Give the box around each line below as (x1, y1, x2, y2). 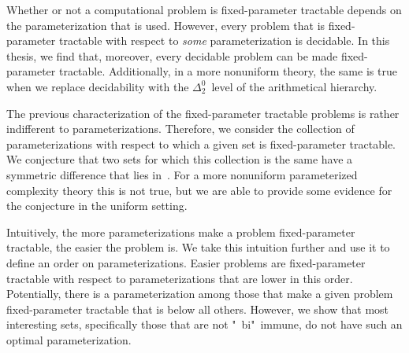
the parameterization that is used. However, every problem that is (6, 17, 325, 33)
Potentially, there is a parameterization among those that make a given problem (6, 285, 393, 302)
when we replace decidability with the (6, 78, 189, 94)
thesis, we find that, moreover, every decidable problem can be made (6, 47, 338, 64)
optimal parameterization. (6, 331, 132, 347)
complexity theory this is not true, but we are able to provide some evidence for (6, 182, 392, 198)
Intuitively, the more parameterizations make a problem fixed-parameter (6, 223, 355, 240)
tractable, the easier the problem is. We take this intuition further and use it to (6, 239, 390, 256)
